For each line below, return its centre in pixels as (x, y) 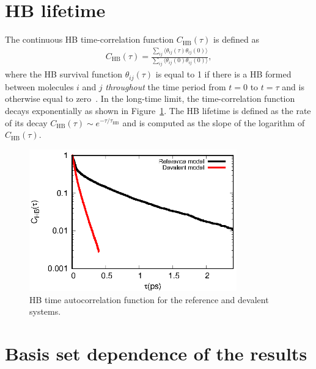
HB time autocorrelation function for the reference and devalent (149, 299)
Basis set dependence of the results (156, 353)
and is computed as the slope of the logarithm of (214, 122)
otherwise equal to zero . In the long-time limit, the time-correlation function (150, 99)
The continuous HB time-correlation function (90, 39)
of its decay (26, 122)
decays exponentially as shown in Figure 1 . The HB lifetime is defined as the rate (158, 110)
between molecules (39, 86)
